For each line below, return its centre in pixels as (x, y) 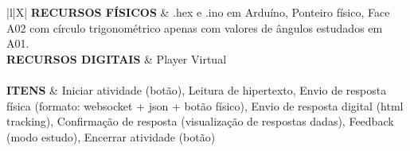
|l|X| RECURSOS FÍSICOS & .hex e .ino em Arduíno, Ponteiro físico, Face (198, 12)
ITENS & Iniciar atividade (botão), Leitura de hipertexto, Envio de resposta (197, 89)
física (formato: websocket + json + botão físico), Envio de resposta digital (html (205, 105)
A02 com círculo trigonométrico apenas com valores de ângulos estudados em (195, 27)
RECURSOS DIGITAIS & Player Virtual (117, 58)
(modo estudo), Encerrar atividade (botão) (111, 136)
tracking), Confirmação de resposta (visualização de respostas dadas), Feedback (200, 121)
